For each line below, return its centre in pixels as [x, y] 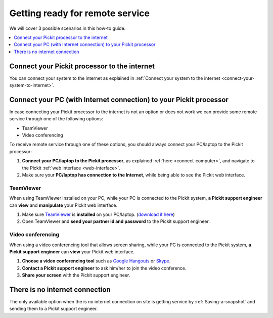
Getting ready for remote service [80, 13]
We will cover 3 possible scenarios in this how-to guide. [67, 28]
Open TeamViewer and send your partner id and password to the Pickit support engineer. [116, 221]
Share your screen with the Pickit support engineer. [76, 275]
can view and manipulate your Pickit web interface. [63, 205]
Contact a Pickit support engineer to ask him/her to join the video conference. [104, 268]
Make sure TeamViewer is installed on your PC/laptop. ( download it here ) [98, 214]
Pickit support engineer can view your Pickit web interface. [72, 252]
